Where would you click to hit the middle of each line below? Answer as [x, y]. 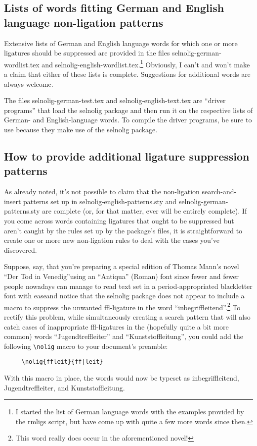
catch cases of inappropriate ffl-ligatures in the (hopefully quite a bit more [116, 326]
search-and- [219, 192]
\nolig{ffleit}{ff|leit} [62, 362]
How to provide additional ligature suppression [127, 156]
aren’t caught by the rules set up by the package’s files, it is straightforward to [123, 230]
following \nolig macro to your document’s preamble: [86, 346]
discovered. [21, 250]
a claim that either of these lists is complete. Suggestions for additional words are [127, 74]
